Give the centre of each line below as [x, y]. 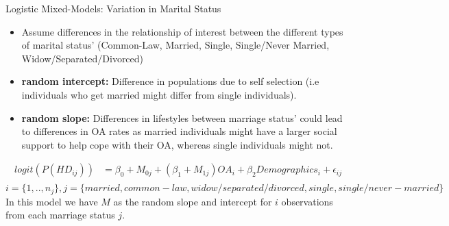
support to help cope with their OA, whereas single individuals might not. [177, 144]
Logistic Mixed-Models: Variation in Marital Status [113, 8]
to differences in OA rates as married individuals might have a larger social [179, 131]
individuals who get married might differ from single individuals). [159, 94]
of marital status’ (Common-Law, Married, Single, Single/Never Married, [175, 45]
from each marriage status [60, 215]
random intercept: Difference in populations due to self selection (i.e [170, 81]
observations [307, 201]
